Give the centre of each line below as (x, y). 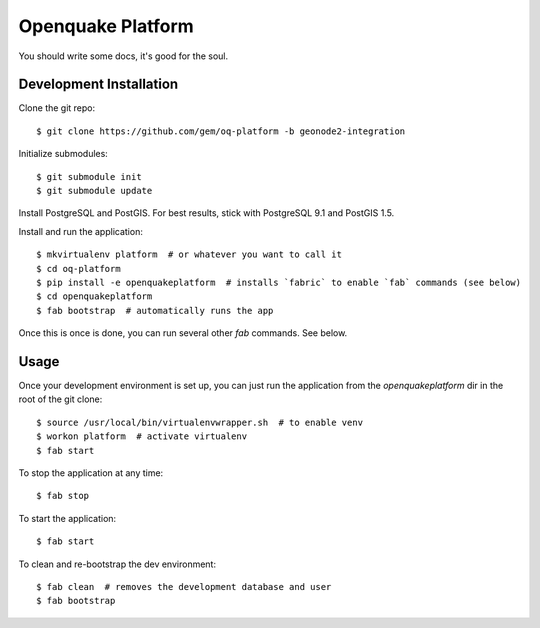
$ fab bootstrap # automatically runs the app (155, 310)
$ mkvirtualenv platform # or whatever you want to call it (189, 254)
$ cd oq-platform (78, 268)
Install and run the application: (81, 231)
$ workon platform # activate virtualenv (142, 436)
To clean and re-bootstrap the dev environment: (117, 564)
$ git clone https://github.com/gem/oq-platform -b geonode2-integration (221, 131)
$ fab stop (63, 496)
